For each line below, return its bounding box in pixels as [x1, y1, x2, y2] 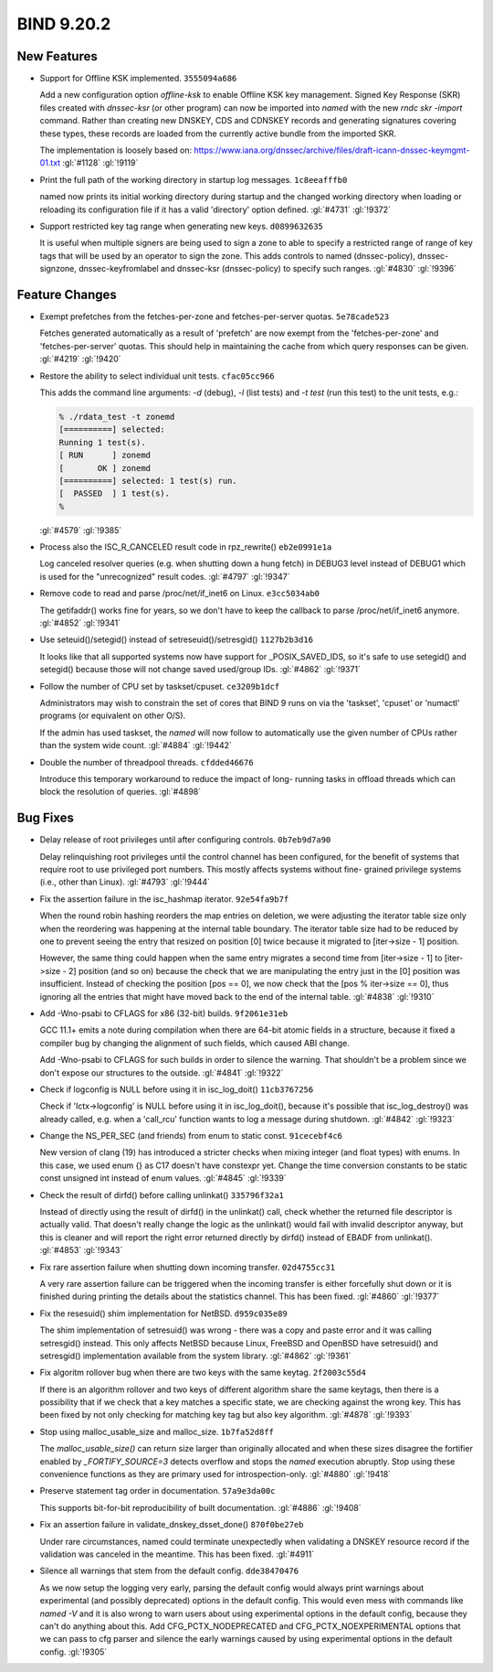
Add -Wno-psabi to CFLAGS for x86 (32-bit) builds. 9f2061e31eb [39, 1007, 288, 1019]
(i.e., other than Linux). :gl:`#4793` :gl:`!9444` [39, 876, 210, 887]
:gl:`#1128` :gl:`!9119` [62, 157, 139, 168]
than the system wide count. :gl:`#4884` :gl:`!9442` [39, 740, 233, 751]
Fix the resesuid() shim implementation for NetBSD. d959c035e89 [39, 1308, 288, 1319]
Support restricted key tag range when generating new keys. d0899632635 [39, 220, 324, 231]
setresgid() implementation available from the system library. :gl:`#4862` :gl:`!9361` [39, 1350, 351, 1361]
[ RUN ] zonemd [58, 450, 151, 461]
